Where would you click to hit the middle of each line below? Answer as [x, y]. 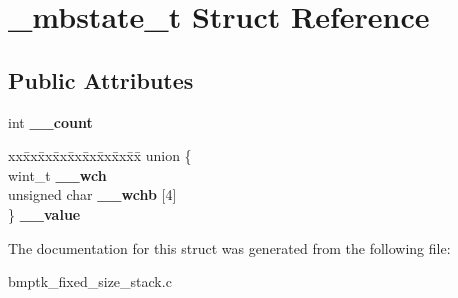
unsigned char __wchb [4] [92, 194]
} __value [44, 213]
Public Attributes [101, 79]
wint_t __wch [57, 174]
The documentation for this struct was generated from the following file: [229, 247]
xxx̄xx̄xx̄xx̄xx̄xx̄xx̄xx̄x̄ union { [100, 155]
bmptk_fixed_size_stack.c [90, 281]
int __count [50, 121]
